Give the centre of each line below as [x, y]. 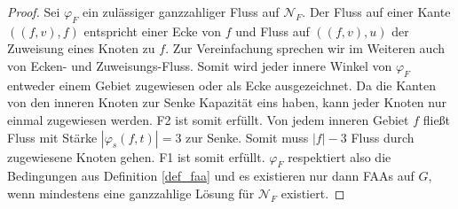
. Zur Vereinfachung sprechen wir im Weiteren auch [305, 48]
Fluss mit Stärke [52, 137]
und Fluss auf [272, 31]
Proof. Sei [34, 12]
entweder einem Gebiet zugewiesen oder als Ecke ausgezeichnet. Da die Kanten [221, 85]
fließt [437, 119]
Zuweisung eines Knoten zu [81, 48]
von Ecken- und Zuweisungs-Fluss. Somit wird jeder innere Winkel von [200, 65]
